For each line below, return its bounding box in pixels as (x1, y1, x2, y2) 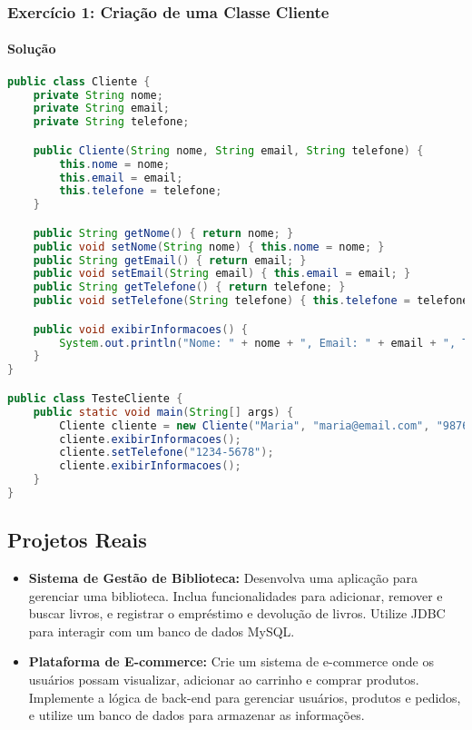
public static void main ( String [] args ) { (33, 405, 294, 419)
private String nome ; (33, 88, 163, 102)
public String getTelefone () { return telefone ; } (33, 281, 346, 294)
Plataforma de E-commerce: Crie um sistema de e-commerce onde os (28, 652, 434, 671)
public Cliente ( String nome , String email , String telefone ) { (33, 143, 424, 157)
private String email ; (33, 102, 171, 115)
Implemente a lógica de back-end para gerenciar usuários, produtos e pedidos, (28, 687, 461, 706)
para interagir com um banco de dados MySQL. (28, 621, 295, 640)
